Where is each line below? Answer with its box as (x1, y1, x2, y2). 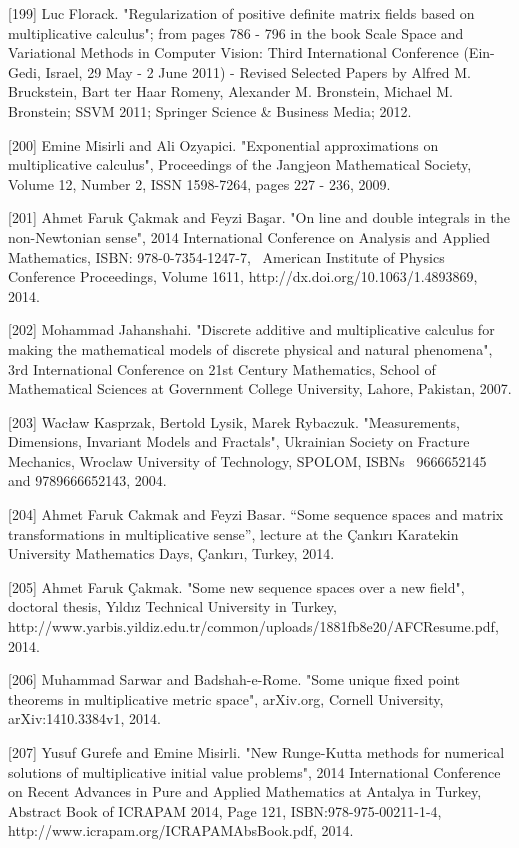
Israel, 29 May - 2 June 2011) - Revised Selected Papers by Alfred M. (45, 61, 471, 82)
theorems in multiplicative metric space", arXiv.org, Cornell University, (8, 688, 444, 709)
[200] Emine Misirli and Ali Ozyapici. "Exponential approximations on (8, 134, 439, 155)
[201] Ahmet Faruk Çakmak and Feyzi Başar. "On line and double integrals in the (8, 207, 510, 228)
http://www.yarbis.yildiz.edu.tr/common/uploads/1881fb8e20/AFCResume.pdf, (8, 616, 499, 637)
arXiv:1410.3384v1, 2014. (8, 708, 161, 729)
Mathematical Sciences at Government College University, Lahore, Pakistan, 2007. (8, 378, 512, 399)
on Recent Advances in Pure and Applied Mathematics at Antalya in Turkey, (8, 781, 482, 802)
